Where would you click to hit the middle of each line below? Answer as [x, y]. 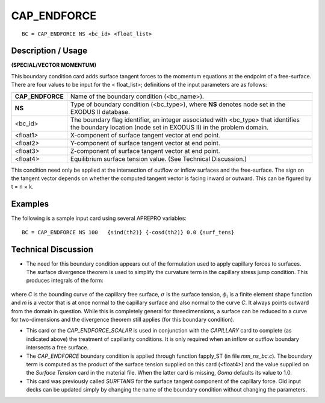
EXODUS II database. [100, 111]
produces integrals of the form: [65, 281]
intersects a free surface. [57, 348]
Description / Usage [49, 51]
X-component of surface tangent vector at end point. [145, 135]
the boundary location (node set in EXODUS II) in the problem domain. [169, 127]
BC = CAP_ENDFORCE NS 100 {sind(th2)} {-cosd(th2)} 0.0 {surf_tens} [128, 232]
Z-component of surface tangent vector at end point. [145, 151]
